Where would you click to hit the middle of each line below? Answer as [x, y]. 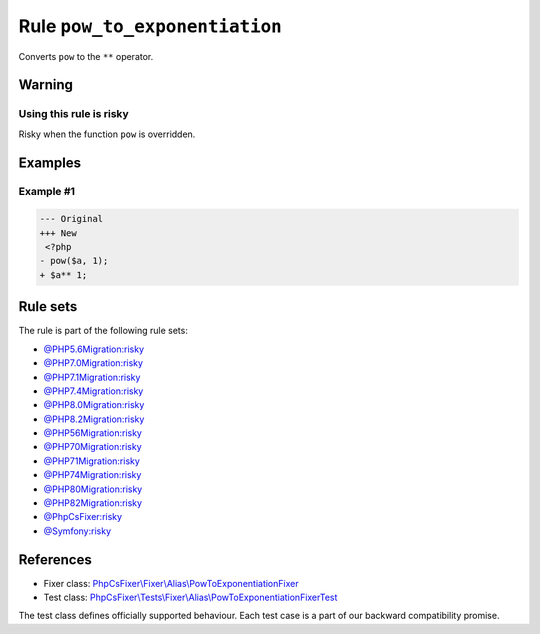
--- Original [71, 219]
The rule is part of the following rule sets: [103, 331]
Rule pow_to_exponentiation [150, 26]
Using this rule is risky [73, 114]
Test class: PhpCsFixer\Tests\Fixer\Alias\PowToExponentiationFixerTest [190, 597]
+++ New [58, 233]
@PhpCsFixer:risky [83, 517]
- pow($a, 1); [74, 261]
